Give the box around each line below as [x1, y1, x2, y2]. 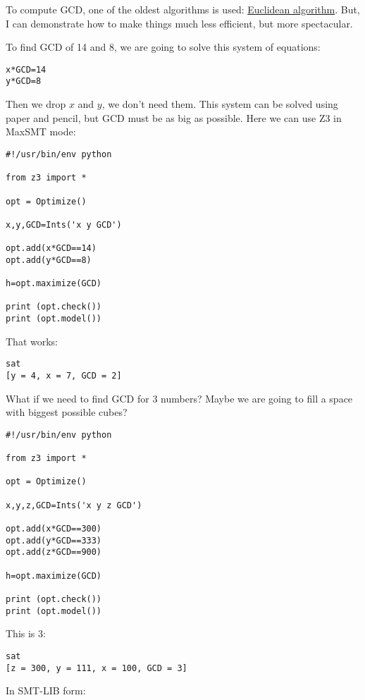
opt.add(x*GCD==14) [6, 243, 97, 254]
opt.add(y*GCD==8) [6, 254, 92, 265]
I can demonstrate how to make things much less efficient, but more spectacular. [6, 16, 353, 30]
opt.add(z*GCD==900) [6, 547, 102, 558]
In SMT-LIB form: [6, 683, 86, 698]
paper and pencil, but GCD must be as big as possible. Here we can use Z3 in [6, 110, 342, 125]
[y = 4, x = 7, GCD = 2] [6, 370, 122, 381]
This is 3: [6, 626, 46, 641]
